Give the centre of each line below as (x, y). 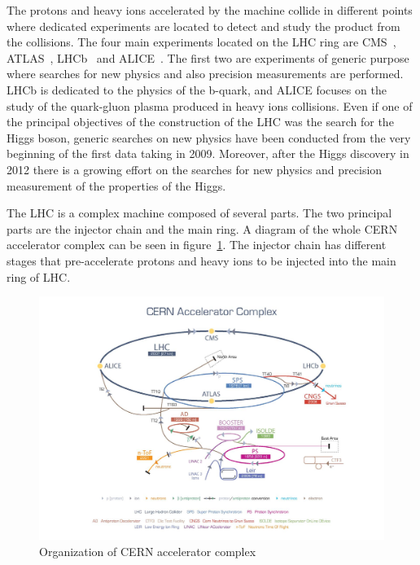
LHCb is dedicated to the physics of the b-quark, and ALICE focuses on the (197, 89)
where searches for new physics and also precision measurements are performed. (205, 74)
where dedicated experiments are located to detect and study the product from (203, 26)
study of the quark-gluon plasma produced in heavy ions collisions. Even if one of (210, 105)
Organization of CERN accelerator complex (148, 552)
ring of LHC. (39, 276)
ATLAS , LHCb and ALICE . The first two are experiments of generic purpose (208, 57)
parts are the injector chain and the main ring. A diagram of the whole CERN (202, 228)
